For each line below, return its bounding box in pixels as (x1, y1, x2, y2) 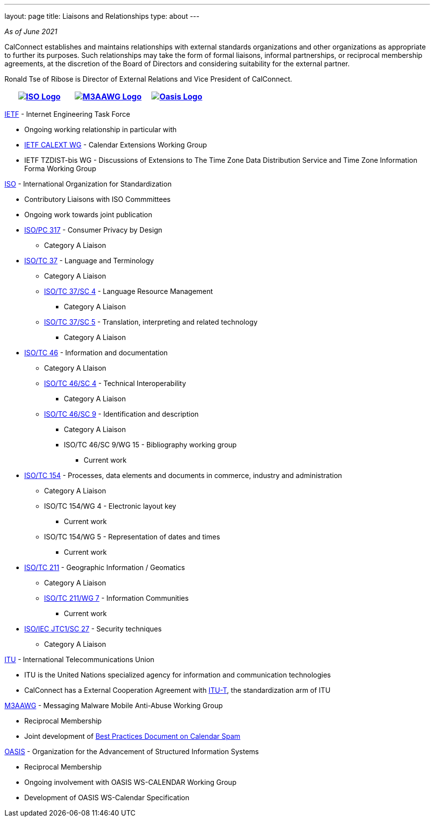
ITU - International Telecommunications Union (4, 655, 154, 664)
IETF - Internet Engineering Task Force (4, 110, 130, 118)
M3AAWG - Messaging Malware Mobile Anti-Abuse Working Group (4, 701, 223, 710)
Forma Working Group (24, 164, 96, 173)
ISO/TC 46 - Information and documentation (24, 348, 168, 357)
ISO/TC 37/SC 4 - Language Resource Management (44, 287, 213, 295)
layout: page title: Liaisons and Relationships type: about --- (4, 12, 199, 20)
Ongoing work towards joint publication (24, 210, 152, 219)
